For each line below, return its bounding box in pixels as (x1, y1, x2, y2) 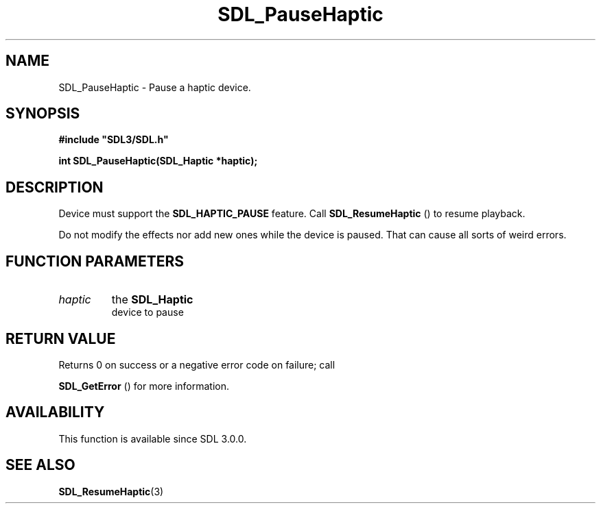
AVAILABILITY (5, 404, 105, 421)
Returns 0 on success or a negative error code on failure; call (58, 358, 335, 371)
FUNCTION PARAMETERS (5, 252, 184, 270)
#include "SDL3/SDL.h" (58, 134, 169, 146)
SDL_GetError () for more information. (58, 380, 230, 392)
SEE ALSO (5, 456, 75, 474)
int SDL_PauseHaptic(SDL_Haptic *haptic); (58, 155, 258, 167)
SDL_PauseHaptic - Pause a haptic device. (58, 81, 251, 93)
